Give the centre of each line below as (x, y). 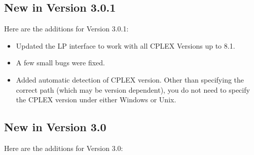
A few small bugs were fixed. (60, 63)
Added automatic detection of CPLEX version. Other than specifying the (130, 79)
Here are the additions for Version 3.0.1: (66, 29)
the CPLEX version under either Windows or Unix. (96, 100)
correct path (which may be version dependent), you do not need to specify (133, 89)
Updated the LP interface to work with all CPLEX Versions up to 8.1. (125, 45)
